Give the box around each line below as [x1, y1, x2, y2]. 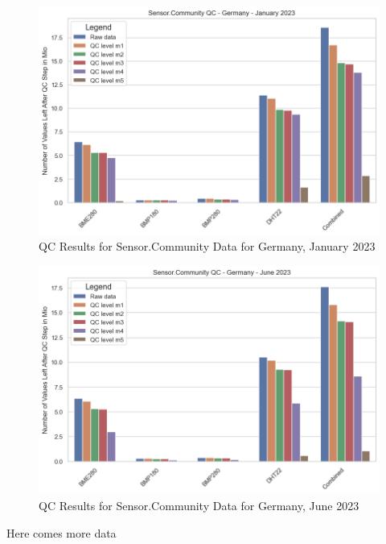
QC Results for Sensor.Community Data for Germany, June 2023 [39, 497, 359, 514]
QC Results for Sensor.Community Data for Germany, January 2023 [39, 238, 376, 255]
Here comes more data [6, 524, 117, 541]
